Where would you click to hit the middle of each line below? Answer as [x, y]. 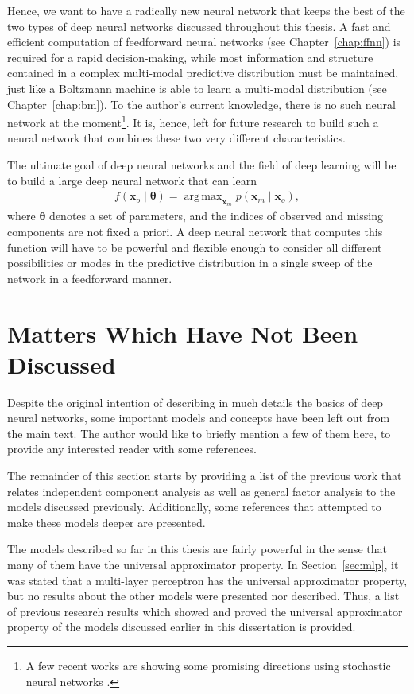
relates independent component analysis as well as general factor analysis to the [201, 491]
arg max [203, 197]
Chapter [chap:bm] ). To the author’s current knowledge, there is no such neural [201, 104]
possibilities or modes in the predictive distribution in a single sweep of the [190, 263]
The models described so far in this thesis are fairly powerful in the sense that [197, 549]
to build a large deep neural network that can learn [132, 180]
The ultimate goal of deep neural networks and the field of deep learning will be [202, 165]
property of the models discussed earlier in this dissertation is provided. [182, 627]
